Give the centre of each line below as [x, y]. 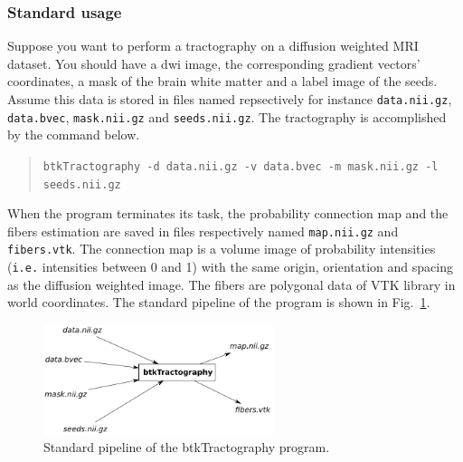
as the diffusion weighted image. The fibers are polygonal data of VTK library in [231, 284]
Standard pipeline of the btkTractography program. [187, 447]
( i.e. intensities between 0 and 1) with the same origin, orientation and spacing [230, 267]
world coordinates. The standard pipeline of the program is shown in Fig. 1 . [219, 302]
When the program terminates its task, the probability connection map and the [228, 213]
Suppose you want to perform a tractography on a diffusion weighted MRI [213, 46]
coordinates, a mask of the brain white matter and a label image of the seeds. [222, 81]
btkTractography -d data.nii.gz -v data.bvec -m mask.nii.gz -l [241, 166]
